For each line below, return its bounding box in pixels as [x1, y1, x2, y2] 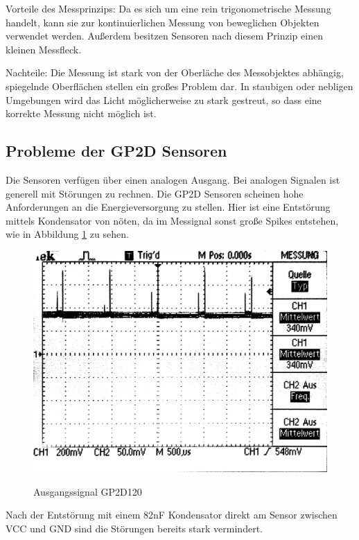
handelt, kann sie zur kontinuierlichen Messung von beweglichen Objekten [6, 15, 319, 29]
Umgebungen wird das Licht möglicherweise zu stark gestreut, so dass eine [6, 92, 322, 107]
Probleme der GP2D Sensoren [6, 140, 227, 162]
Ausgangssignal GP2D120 [33, 484, 142, 498]
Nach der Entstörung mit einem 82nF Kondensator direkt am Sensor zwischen [6, 507, 338, 522]
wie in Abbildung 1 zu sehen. [6, 227, 129, 241]
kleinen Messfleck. [6, 42, 82, 56]
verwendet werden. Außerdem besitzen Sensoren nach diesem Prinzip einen [6, 28, 323, 43]
